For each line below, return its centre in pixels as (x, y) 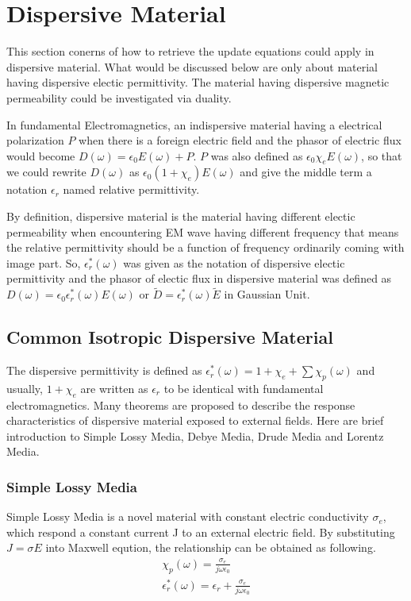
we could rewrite (46, 172)
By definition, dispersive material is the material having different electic (181, 216)
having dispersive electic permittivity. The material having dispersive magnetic (198, 82)
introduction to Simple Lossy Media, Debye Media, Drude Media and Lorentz (195, 435)
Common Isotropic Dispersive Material (170, 337)
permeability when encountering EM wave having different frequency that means (203, 231)
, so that (382, 155)
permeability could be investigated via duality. (119, 97)
